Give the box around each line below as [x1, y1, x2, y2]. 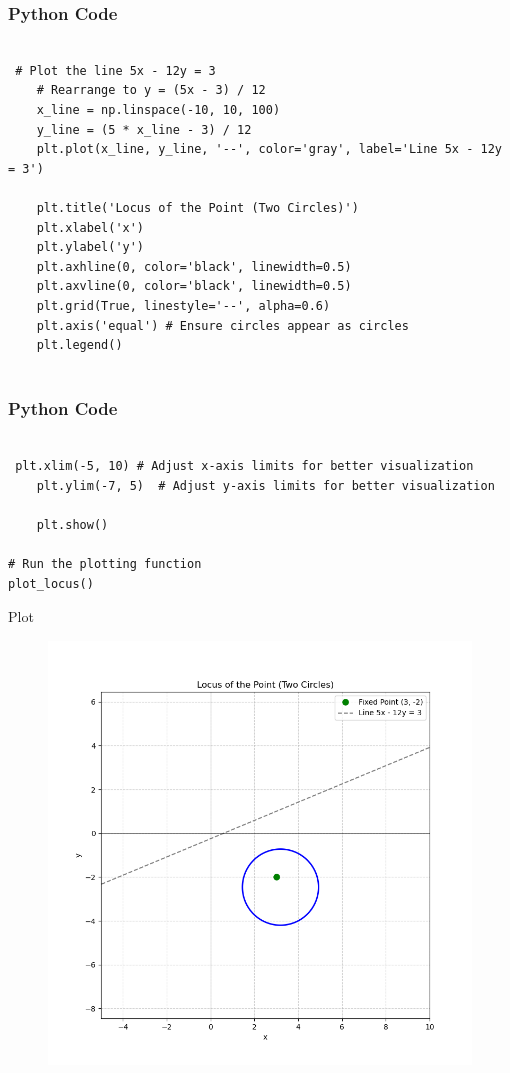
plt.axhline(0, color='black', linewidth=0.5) [36, 259, 352, 274]
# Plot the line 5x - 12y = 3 [15, 63, 216, 78]
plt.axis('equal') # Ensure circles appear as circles [36, 318, 409, 333]
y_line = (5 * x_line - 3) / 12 [36, 122, 252, 137]
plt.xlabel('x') [36, 220, 145, 235]
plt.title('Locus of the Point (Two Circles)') [36, 200, 359, 215]
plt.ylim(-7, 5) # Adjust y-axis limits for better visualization [36, 478, 495, 493]
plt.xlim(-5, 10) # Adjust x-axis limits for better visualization [15, 459, 474, 474]
